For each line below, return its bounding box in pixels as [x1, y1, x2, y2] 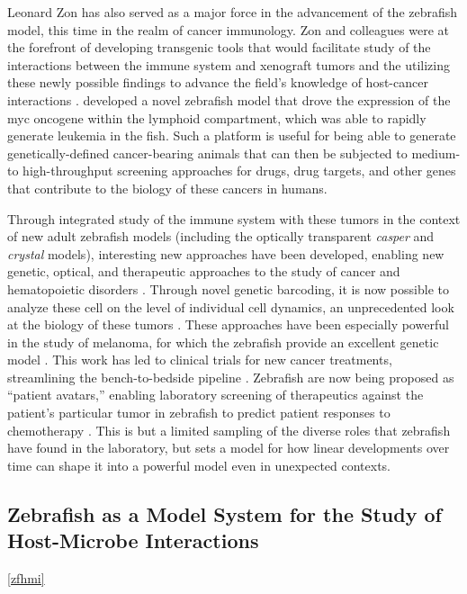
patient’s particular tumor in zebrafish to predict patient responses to [7, 403, 391, 422]
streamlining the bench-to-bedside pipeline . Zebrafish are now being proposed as [7, 367, 454, 386]
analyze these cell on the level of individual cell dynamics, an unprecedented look [7, 297, 454, 316]
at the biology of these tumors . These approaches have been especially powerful [7, 315, 449, 334]
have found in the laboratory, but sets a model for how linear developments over [7, 438, 450, 457]
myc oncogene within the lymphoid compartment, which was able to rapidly [7, 108, 427, 127]
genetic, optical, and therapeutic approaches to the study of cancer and [7, 262, 400, 281]
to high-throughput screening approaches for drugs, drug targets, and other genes [7, 161, 456, 180]
